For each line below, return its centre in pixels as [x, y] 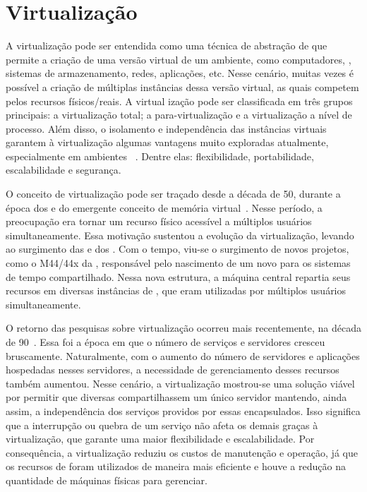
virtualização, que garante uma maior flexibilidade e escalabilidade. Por [160, 439]
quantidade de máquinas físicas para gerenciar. [107, 480]
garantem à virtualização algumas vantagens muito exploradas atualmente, [167, 142]
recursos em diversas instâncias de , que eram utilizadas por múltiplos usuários [176, 290]
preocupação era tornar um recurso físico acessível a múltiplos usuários [159, 221]
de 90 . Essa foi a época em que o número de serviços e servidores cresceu [166, 342]
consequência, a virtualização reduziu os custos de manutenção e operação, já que [182, 452]
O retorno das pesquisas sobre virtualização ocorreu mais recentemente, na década [183, 328]
